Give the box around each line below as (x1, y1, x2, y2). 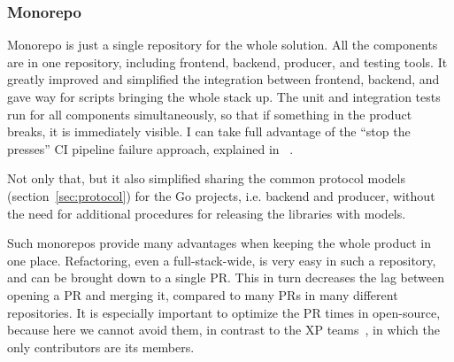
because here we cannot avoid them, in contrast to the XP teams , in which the (7, 320, 440, 339)
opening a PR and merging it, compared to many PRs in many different (7, 285, 398, 304)
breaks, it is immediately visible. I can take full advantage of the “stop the (7, 122, 411, 141)
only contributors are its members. (7, 337, 195, 356)
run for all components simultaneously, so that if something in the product (7, 104, 412, 123)
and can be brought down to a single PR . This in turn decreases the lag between (7, 268, 444, 287)
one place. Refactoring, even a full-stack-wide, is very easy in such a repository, (7, 250, 436, 269)
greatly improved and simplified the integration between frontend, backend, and (7, 70, 440, 89)
